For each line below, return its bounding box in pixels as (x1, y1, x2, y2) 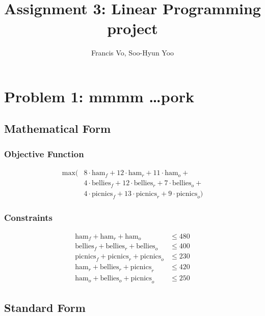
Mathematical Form (4, 121, 111, 136)
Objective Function (4, 147, 84, 160)
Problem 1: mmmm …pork (4, 85, 194, 106)
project (107, 18, 158, 39)
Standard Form (4, 299, 86, 315)
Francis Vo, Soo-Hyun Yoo (91, 47, 174, 58)
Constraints (4, 211, 52, 224)
